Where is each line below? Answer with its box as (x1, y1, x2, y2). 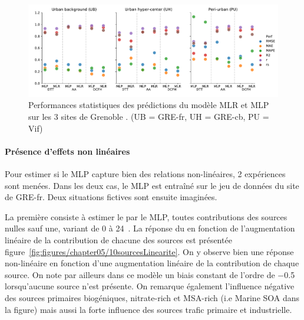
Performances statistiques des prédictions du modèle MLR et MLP (28, 99, 269, 111)
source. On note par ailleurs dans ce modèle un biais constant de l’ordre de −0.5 (5, 268, 295, 280)
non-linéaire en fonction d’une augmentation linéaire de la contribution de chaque (5, 257, 299, 269)
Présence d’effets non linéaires (5, 145, 130, 157)
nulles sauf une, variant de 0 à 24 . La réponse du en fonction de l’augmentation (5, 222, 295, 234)
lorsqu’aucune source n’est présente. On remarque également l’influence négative (5, 280, 295, 292)
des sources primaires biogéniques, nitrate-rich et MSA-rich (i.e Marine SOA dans (5, 291, 300, 303)
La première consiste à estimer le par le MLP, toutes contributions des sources (5, 210, 288, 223)
